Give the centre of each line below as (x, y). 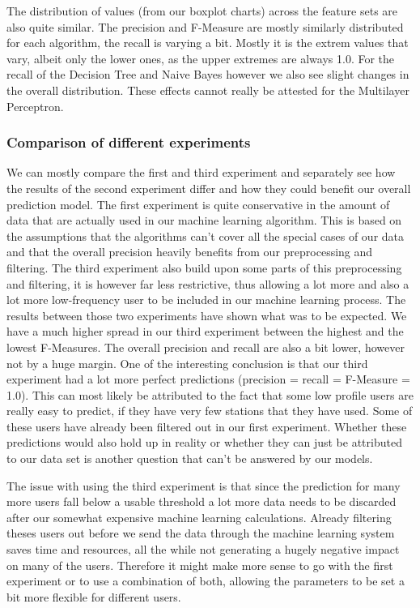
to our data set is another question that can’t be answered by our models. (190, 458)
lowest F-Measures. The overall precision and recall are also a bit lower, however (206, 347)
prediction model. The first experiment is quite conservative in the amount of (198, 204)
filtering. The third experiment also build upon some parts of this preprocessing (204, 267)
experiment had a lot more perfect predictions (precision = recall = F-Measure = (208, 379)
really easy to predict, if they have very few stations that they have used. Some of (210, 411)
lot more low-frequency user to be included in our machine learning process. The (206, 300)
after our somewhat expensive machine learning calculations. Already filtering (199, 517)
